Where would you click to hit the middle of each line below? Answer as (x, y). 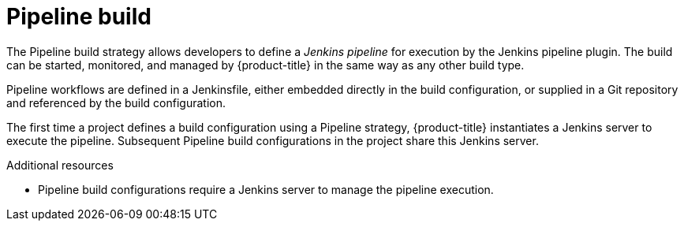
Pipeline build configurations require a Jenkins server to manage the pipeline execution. (266, 189)
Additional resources (60, 165)
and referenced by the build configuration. (116, 102)
